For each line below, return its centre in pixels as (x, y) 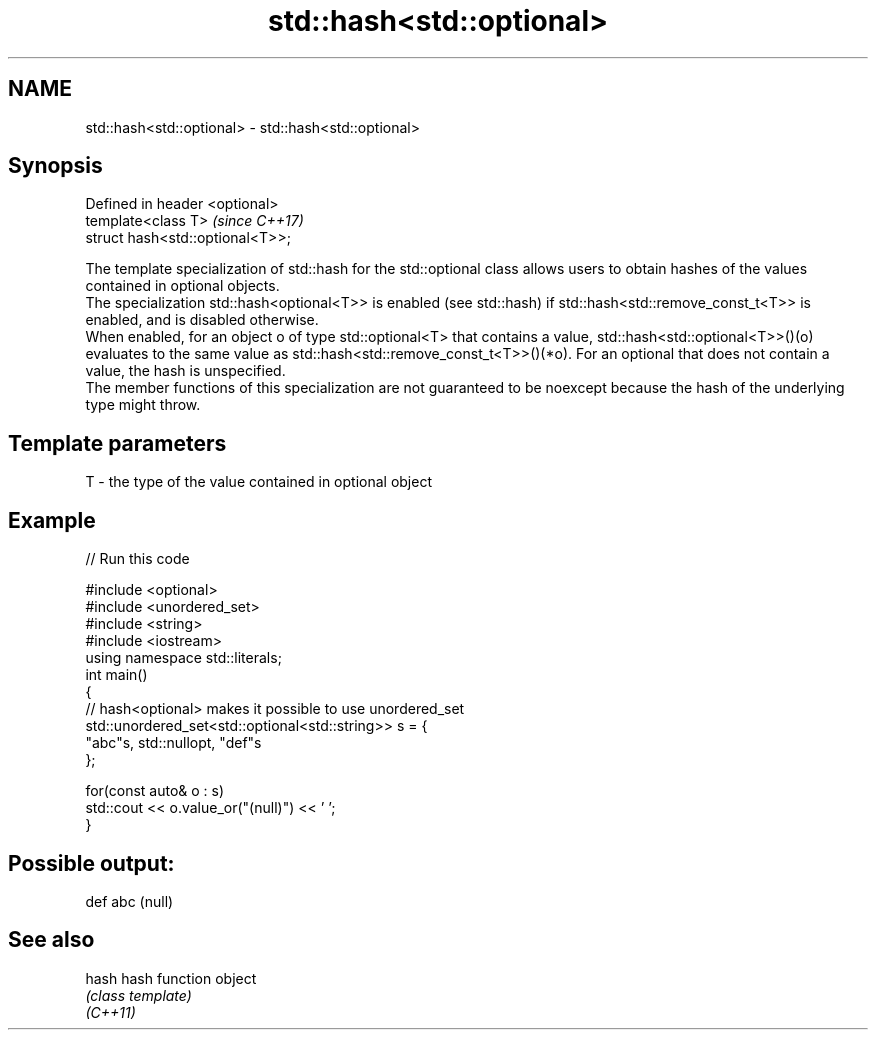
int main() (116, 675)
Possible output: (91, 863)
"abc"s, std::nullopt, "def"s (173, 743)
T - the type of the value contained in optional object (258, 482)
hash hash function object (171, 978)
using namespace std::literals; (183, 658)
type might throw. (143, 405)
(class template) (138, 995)
